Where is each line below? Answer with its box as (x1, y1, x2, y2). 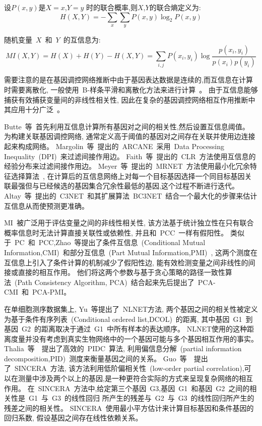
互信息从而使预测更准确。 (4, 200, 89, 211)
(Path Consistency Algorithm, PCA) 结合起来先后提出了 (14, 276, 194, 287)
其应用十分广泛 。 (4, 104, 64, 115)
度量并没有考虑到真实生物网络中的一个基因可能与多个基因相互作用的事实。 (11, 333, 258, 344)
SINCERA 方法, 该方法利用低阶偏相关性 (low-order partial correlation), (14, 363, 244, 373)
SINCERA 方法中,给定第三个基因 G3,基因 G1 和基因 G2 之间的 (38, 383, 250, 393)
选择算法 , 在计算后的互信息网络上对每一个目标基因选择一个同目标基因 (11, 170, 245, 181)
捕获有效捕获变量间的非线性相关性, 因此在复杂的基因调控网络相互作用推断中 (4, 94, 255, 105)
